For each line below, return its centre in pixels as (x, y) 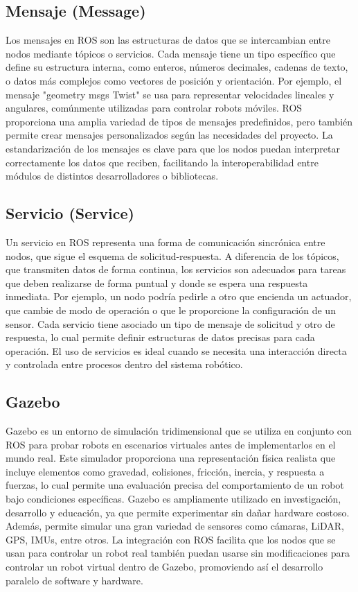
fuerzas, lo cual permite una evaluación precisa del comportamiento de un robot (175, 485)
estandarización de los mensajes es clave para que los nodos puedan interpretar (173, 148)
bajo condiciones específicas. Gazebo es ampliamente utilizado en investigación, (173, 499)
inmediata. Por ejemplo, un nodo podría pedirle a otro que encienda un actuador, (179, 296)
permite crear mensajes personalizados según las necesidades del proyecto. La (169, 135)
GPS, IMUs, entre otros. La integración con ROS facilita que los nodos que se (171, 539)
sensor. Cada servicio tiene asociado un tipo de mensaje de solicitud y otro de (170, 323)
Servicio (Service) (70, 213)
